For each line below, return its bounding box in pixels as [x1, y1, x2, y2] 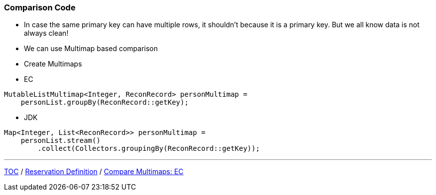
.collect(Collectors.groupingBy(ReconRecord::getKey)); [37, 144, 260, 153]
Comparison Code [4, 2, 76, 12]
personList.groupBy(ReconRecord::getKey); [20, 98, 189, 107]
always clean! [24, 29, 69, 38]
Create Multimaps [24, 60, 82, 68]
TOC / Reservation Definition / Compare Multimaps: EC [4, 167, 184, 176]
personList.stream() [20, 136, 101, 145]
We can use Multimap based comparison [24, 44, 158, 53]
